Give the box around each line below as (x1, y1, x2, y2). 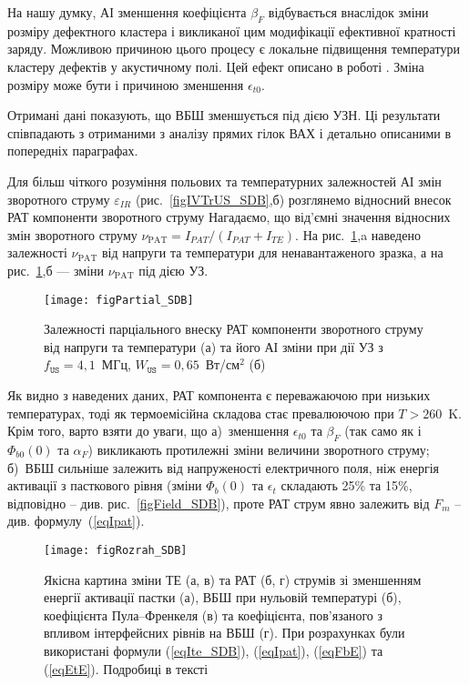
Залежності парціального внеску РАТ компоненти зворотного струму (44, 319, 423, 338)
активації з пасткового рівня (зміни (7, 476, 202, 495)
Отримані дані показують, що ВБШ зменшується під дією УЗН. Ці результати (7, 106, 441, 125)
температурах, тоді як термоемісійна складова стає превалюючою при (7, 403, 394, 422)
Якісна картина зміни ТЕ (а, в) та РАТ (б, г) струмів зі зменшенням (44, 569, 422, 589)
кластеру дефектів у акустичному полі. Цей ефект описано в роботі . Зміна (7, 56, 424, 76)
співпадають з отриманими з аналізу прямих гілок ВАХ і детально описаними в (7, 123, 452, 142)
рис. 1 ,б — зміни (7, 260, 105, 279)
